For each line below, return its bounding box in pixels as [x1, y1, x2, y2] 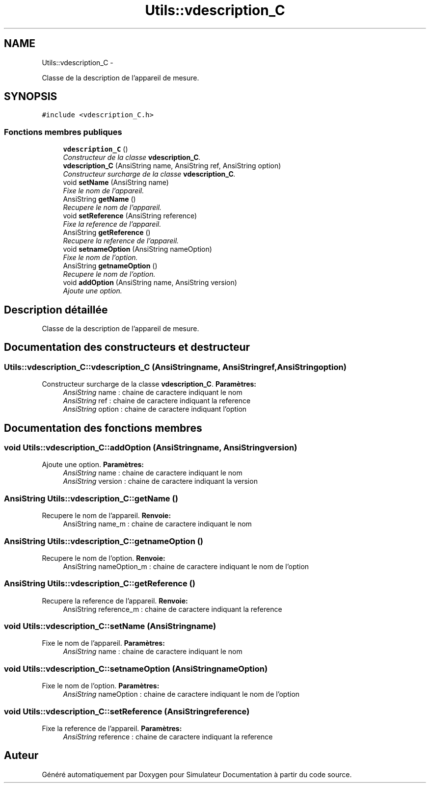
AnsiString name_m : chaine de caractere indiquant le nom [63, 520, 252, 528]
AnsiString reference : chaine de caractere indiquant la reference [63, 732, 273, 741]
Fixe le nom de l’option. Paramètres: [42, 682, 160, 690]
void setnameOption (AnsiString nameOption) [63, 245, 212, 254]
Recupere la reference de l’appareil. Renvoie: [42, 596, 188, 605]
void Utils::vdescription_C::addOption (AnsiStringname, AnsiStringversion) [4, 443, 297, 453]
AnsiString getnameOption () [63, 262, 158, 270]
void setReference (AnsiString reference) [63, 211, 197, 220]
